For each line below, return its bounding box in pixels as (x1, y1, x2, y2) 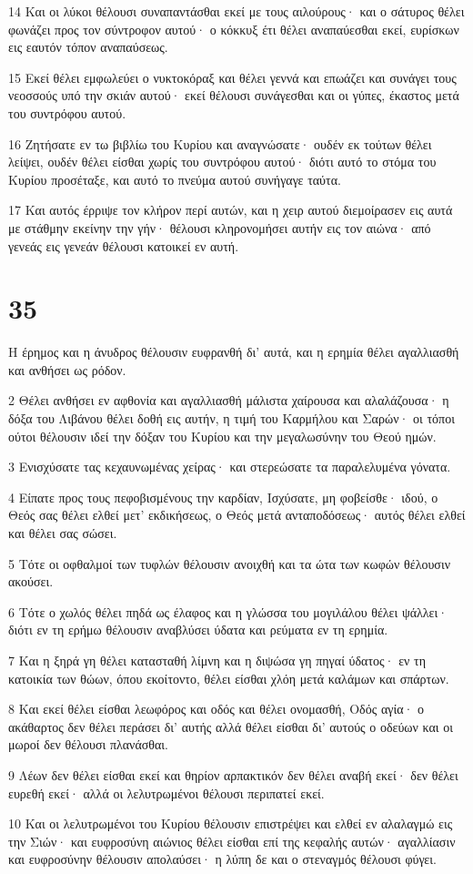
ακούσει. (8, 572, 54, 591)
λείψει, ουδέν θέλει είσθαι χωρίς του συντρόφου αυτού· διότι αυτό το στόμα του (8, 152, 437, 171)
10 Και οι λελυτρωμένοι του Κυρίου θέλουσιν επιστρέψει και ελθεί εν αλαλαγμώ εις (8, 814, 453, 833)
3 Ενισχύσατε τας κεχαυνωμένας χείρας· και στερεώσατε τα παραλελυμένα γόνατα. (8, 457, 451, 476)
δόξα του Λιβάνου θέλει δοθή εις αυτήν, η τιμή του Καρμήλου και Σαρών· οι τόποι (8, 409, 455, 428)
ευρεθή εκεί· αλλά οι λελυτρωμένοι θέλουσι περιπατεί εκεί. (8, 783, 325, 802)
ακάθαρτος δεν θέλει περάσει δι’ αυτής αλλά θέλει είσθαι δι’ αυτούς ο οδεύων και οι (8, 716, 454, 736)
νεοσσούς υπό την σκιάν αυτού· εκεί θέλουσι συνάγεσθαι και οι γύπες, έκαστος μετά (8, 86, 459, 105)
